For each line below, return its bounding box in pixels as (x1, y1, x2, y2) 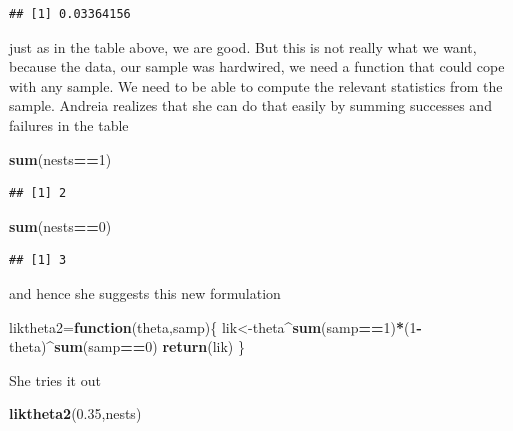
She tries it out (9, 369, 101, 390)
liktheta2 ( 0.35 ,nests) (9, 403, 142, 424)
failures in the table (9, 114, 129, 135)
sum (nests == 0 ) (9, 215, 112, 236)
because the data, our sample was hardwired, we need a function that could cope (9, 56, 505, 77)
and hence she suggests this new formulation (9, 282, 281, 303)
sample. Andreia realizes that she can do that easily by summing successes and (9, 95, 492, 116)
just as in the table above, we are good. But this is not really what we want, (9, 36, 477, 57)
